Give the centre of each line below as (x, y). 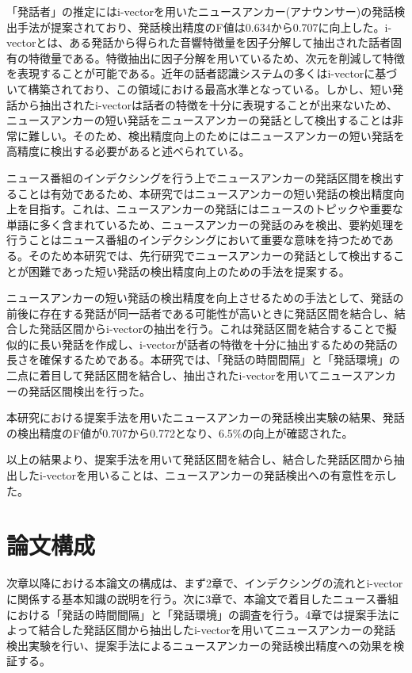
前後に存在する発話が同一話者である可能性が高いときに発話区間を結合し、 (200, 313)
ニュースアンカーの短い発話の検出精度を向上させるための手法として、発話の (205, 298)
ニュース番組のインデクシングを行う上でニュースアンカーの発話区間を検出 (200, 177)
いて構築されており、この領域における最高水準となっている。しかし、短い (200, 88)
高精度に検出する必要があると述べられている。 (128, 151)
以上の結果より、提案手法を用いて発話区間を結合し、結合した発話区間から (200, 459)
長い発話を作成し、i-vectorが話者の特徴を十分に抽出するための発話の (218, 344)
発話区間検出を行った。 (89, 390)
